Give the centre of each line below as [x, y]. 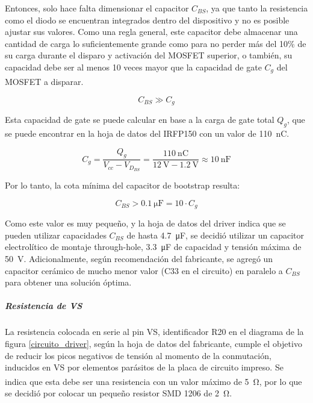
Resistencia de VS [44, 306]
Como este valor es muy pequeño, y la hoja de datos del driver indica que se [145, 223]
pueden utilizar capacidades [56, 235]
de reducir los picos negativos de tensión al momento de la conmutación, [138, 355]
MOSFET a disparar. [44, 82]
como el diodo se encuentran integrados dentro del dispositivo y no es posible [147, 20]
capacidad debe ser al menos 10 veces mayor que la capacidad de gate [133, 67]
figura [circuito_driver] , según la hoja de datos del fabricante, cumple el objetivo [153, 343]
